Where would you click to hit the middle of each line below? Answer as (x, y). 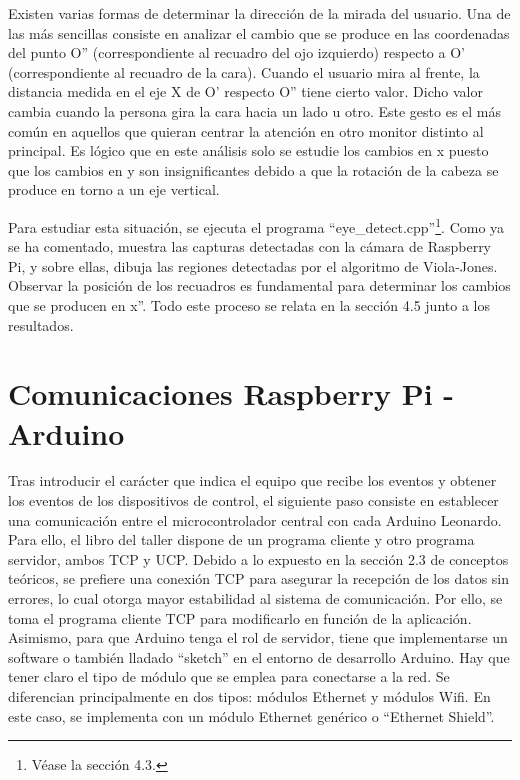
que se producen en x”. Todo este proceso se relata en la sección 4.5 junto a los (249, 304)
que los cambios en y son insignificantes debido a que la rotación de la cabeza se (253, 169)
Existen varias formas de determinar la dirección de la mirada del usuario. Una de (259, 13)
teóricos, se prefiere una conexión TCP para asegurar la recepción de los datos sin (259, 578)
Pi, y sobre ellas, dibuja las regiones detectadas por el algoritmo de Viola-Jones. (253, 265)
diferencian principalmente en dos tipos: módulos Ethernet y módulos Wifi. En (249, 696)
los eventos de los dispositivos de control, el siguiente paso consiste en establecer (253, 500)
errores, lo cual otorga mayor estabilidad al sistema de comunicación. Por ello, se (255, 598)
